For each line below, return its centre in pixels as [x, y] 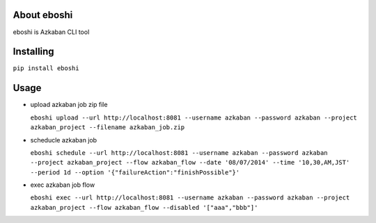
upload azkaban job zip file [69, 105]
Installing [34, 52]
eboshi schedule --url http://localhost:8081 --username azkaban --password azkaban [179, 152]
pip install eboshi [46, 68]
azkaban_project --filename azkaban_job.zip [108, 127]
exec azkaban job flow [63, 185]
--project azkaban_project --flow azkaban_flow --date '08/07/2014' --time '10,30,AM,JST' [190, 163]
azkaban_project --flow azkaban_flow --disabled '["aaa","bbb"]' [144, 207]
